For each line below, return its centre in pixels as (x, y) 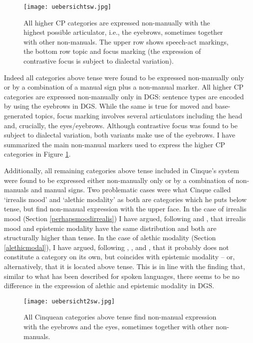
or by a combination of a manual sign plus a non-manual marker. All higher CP (124, 87)
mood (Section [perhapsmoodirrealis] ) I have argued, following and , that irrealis (125, 218)
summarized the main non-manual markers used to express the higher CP (115, 144)
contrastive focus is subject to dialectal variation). (99, 61)
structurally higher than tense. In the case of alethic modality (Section (110, 238)
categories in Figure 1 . (38, 154)
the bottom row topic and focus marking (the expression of (112, 51)
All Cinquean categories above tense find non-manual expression (120, 317)
